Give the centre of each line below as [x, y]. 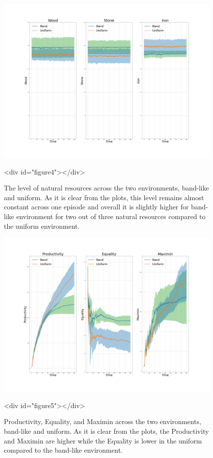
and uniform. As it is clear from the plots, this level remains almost [104, 197]
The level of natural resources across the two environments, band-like [106, 188]
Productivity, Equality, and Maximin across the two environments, [103, 421]
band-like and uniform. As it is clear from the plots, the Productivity [106, 431]
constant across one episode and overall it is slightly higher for [96, 207]
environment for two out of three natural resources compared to [111, 216]
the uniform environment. [42, 226]
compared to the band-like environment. [63, 450]
